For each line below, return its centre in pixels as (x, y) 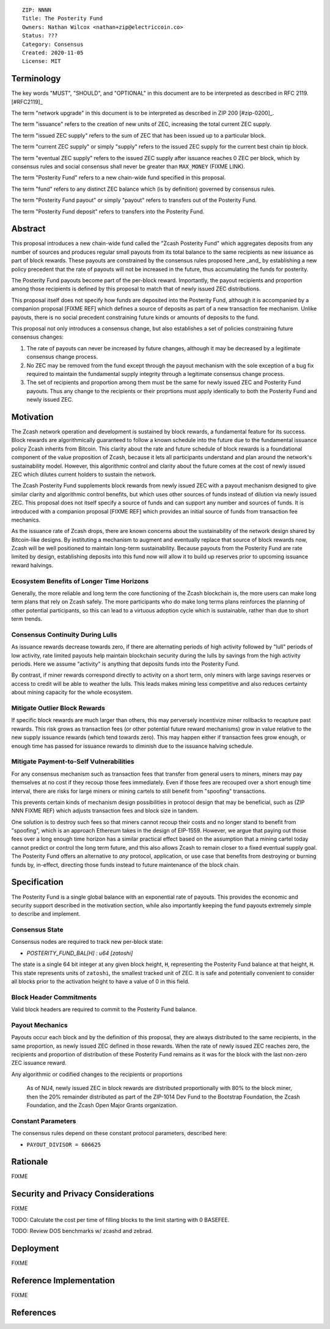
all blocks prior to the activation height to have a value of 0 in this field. (100, 982)
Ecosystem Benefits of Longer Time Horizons (80, 581)
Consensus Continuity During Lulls (64, 635)
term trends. (27, 619)
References (34, 1312)
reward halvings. (32, 565)
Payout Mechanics (39, 1025)
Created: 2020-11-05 (53, 53)
